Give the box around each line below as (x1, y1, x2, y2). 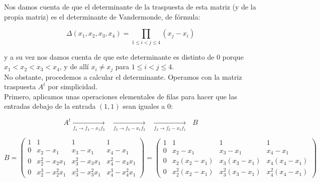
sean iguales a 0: (123, 101, 173, 111)
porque (222, 51, 244, 62)
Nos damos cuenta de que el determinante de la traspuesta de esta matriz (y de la (4, 2, 256, 12)
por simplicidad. (48, 81, 97, 92)
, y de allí (59, 61, 89, 72)
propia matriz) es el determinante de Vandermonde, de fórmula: (4, 11, 200, 22)
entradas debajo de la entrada (4, 101, 96, 111)
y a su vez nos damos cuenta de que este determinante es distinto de (4, 51, 215, 62)
